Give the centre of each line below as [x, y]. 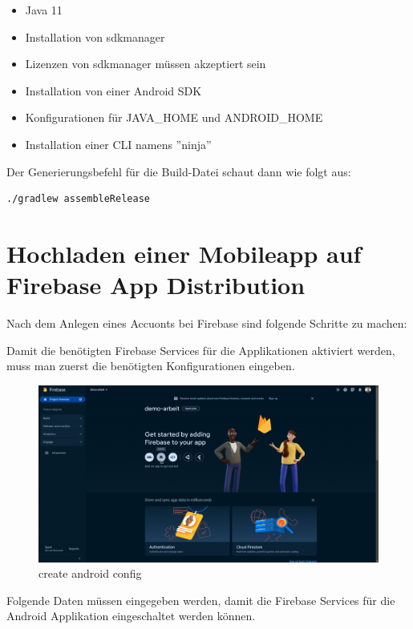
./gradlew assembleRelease [78, 199]
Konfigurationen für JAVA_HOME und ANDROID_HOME [174, 117]
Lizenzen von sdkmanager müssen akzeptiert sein [146, 64]
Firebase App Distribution [156, 285]
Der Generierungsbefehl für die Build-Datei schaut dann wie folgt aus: [179, 171]
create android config [90, 573]
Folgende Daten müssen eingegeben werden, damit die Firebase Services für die [201, 600]
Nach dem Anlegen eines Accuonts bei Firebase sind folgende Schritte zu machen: [207, 323]
